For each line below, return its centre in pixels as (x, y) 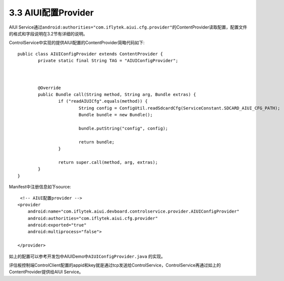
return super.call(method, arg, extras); (108, 162)
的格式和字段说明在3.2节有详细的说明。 (48, 33)
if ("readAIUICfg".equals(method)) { (103, 101)
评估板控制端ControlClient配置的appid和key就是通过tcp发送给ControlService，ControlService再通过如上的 (115, 265)
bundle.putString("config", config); (123, 129)
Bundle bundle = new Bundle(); (116, 115)
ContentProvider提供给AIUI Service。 (46, 272)
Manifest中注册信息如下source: (40, 187)
